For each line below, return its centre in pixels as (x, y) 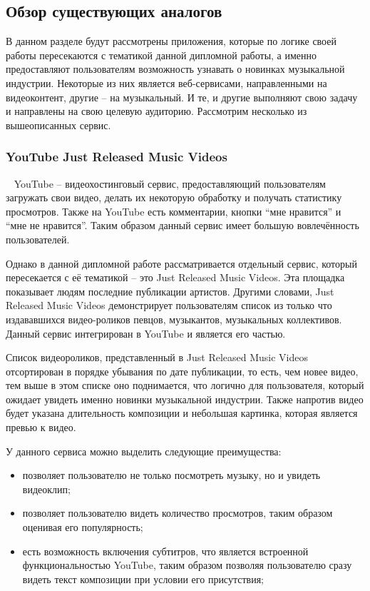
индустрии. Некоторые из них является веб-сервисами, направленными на (166, 82)
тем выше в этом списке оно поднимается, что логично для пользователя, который (185, 385)
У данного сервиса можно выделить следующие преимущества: (144, 451)
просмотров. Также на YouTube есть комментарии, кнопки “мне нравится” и (174, 211)
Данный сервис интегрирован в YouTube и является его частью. (146, 333)
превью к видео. (41, 427)
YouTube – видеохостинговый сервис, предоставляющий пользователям (170, 183)
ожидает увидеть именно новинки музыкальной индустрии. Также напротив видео (185, 399)
